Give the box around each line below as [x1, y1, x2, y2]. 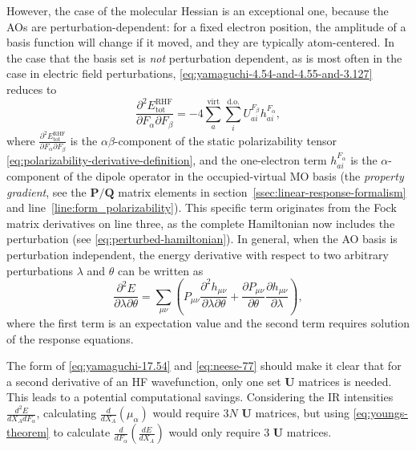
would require [152, 404, 220, 421]
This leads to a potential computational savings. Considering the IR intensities [6, 388, 394, 405]
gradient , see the [6, 183, 87, 200]
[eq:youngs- [353, 404, 408, 421]
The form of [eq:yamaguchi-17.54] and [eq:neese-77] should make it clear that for [6, 357, 402, 374]
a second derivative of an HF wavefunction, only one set [6, 372, 281, 389]
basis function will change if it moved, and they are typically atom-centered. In [6, 34, 395, 51]
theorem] [6, 424, 50, 441]
